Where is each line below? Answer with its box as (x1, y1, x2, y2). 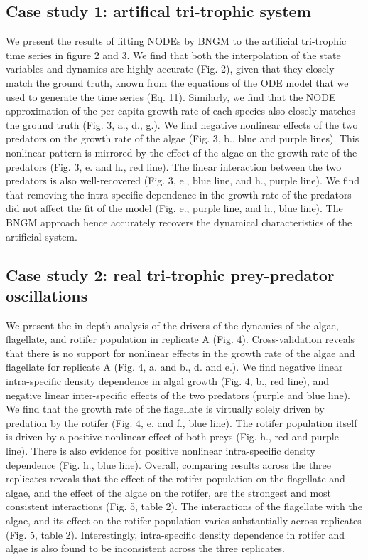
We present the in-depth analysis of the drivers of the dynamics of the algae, (6, 317, 339, 332)
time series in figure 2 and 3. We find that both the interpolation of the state (6, 47, 341, 62)
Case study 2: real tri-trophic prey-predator (6, 263, 335, 285)
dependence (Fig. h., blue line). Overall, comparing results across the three (6, 457, 332, 472)
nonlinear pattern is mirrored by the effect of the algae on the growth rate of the (6, 144, 357, 159)
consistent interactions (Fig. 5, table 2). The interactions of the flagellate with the (6, 499, 362, 514)
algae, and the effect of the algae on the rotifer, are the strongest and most (6, 485, 332, 500)
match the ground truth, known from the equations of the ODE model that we (6, 75, 349, 90)
